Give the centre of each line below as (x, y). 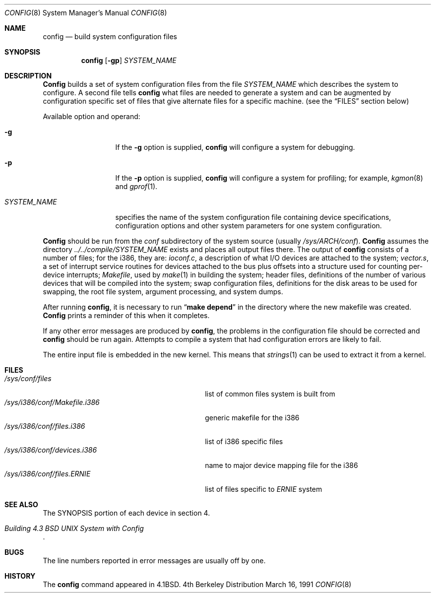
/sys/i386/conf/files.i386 (45, 426)
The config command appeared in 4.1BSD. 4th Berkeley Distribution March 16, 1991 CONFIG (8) (197, 584)
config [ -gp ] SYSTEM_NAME (129, 60)
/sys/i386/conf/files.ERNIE (48, 474)
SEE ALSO (21, 504)
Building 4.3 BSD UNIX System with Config (74, 528)
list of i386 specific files (244, 441)
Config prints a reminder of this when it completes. (126, 315)
